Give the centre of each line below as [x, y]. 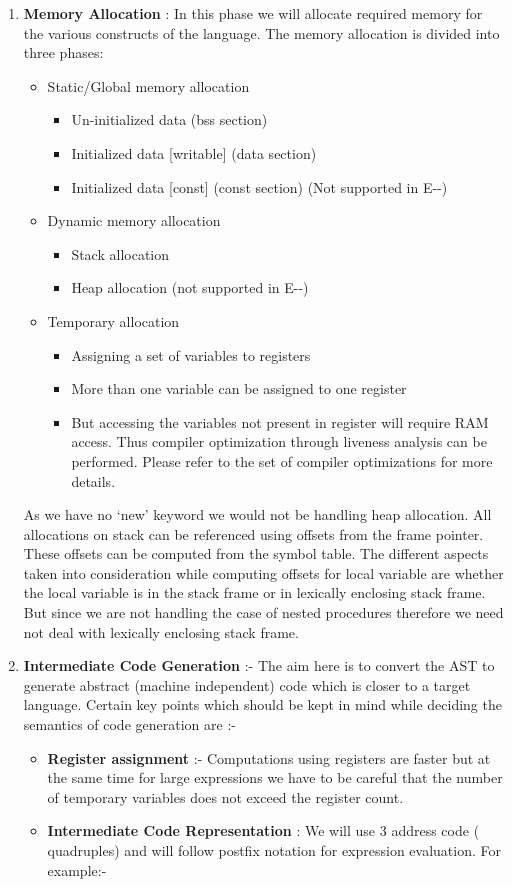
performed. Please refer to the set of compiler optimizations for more [282, 460]
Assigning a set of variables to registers [191, 354]
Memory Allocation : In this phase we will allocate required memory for [253, 13]
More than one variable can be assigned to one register [239, 388]
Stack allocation [120, 253]
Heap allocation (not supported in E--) [190, 287]
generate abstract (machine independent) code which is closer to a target [247, 684]
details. [93, 480]
